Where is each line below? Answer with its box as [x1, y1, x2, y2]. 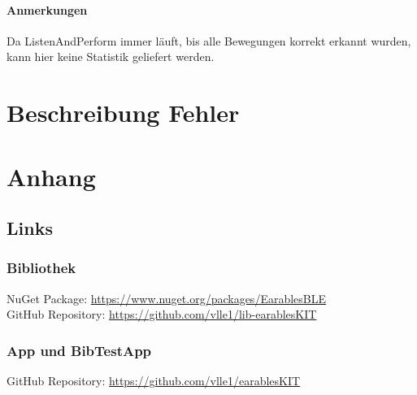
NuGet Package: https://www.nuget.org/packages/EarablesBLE [7, 289, 327, 306]
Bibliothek [7, 258, 76, 278]
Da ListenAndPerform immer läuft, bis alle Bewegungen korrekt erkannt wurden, [7, 32, 411, 49]
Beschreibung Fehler [7, 96, 240, 129]
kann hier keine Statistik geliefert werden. [7, 48, 215, 65]
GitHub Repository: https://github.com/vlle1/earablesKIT [7, 372, 301, 389]
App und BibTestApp [7, 340, 152, 360]
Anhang [7, 159, 96, 193]
